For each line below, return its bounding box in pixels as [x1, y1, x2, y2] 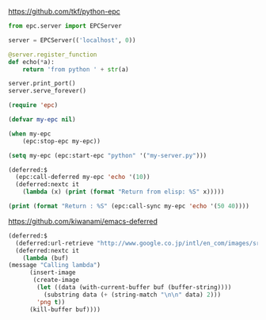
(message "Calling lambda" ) [8, 261, 101, 269]
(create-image [32, 276, 80, 284]
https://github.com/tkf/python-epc [8, 7, 121, 16]
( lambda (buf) [22, 253, 69, 262]
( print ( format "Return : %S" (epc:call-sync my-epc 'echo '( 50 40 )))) [8, 202, 249, 210]
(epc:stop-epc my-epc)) [22, 137, 101, 145]
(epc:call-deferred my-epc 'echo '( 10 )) [15, 173, 150, 181]
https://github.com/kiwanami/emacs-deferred [8, 216, 158, 226]
